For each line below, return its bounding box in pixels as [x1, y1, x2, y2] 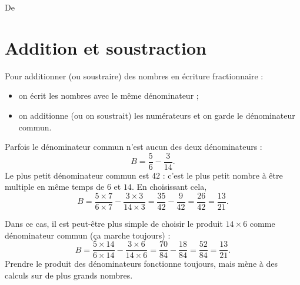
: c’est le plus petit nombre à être [162, 169, 283, 181]
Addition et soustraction [5, 35, 206, 59]
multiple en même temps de [5, 180, 105, 193]
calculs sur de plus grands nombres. [5, 269, 133, 281]
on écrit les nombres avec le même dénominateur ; [18, 89, 199, 102]
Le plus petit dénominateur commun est [5, 169, 149, 181]
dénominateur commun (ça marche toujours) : [5, 229, 171, 241]
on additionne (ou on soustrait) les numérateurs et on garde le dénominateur [18, 109, 295, 121]
